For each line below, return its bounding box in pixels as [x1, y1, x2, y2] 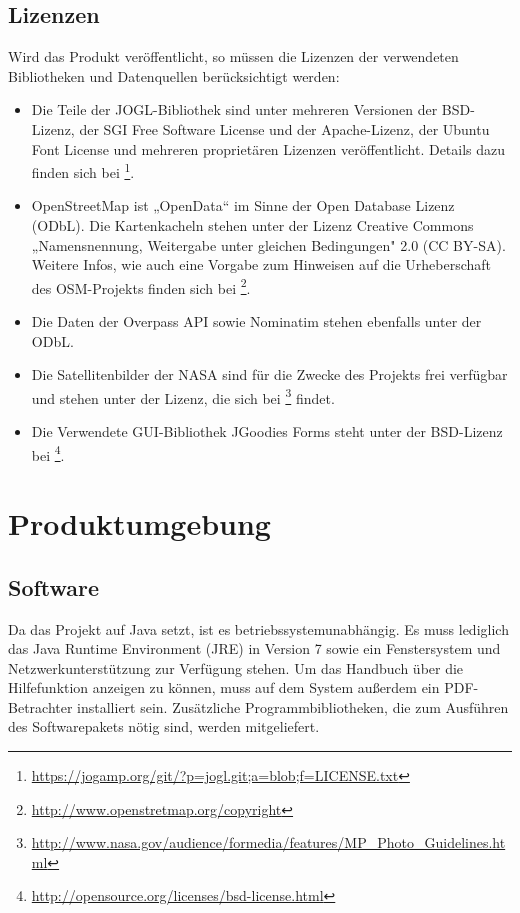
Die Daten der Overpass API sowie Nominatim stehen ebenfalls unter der [31, 311, 482, 332]
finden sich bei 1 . [31, 159, 135, 182]
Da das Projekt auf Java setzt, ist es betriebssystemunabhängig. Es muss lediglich [8, 618, 509, 639]
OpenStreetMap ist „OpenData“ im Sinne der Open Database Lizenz [31, 195, 455, 216]
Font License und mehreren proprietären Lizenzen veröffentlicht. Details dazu [31, 138, 506, 159]
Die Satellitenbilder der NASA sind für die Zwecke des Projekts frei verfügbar [31, 364, 508, 385]
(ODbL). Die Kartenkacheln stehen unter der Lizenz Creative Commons [31, 215, 474, 236]
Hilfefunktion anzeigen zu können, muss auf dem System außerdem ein [8, 677, 440, 698]
